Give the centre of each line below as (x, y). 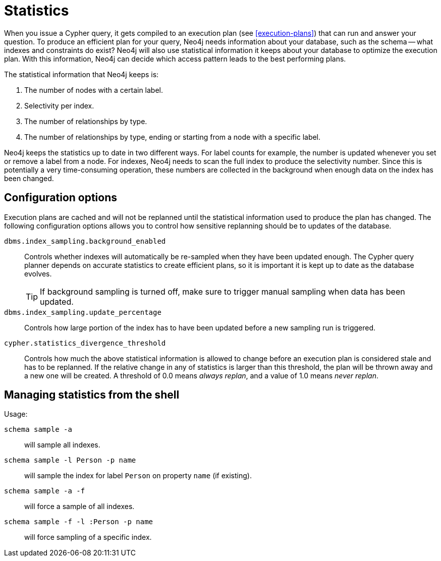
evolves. (38, 273)
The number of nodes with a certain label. (94, 90)
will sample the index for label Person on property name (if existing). (138, 476)
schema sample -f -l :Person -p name (79, 522)
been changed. (29, 178)
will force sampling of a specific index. (88, 537)
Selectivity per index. (59, 105)
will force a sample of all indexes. (79, 507)
